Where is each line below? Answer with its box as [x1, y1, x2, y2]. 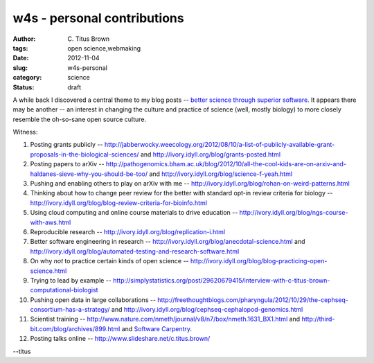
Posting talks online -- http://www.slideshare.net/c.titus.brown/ [30, 335, 211, 343]
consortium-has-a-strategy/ [30, 306, 110, 314]
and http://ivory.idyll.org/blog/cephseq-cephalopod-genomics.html [111, 306, 303, 314]
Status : [12, 83, 35, 91]
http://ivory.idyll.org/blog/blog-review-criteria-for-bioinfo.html [30, 198, 208, 207]
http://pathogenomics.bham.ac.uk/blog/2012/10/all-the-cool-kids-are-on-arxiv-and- [105, 160, 346, 168]
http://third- [301, 315, 335, 324]
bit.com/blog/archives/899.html [30, 324, 121, 333]
